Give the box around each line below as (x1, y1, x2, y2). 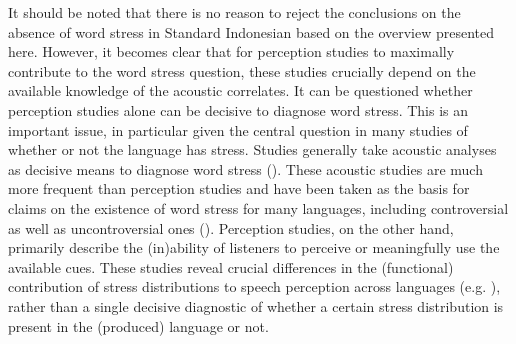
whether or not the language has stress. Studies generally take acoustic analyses (8, 139, 497, 160)
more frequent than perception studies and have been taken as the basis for (8, 178, 470, 199)
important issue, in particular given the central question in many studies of (8, 119, 468, 140)
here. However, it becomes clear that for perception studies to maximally (8, 41, 455, 62)
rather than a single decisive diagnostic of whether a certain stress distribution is (8, 295, 504, 316)
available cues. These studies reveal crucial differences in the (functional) (8, 256, 454, 277)
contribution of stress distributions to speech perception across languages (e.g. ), (8, 276, 501, 297)
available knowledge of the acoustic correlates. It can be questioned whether (8, 80, 473, 101)
